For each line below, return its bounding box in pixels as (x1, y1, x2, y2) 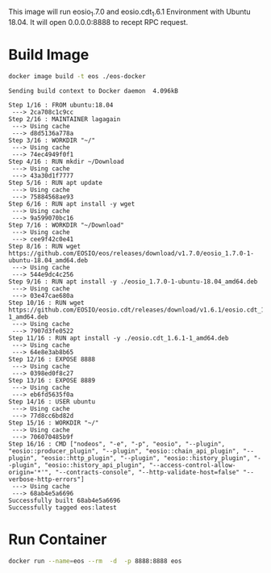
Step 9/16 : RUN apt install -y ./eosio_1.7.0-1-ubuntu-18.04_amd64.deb (8, 278, 258, 286)
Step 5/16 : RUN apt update (8, 178, 103, 186)
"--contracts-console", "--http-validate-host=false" (55, 468, 240, 476)
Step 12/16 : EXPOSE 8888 (8, 355, 95, 363)
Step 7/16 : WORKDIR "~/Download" (8, 221, 125, 229)
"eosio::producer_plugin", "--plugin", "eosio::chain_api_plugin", (8, 447, 240, 455)
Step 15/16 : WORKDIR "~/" (8, 419, 99, 427)
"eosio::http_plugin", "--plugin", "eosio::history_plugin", (40, 454, 251, 462)
